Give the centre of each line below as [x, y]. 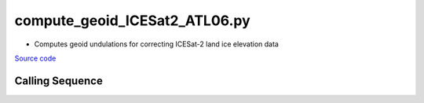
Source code [35, 58]
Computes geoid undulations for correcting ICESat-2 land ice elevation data [156, 44]
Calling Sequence [59, 81]
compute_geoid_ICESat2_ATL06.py [132, 20]
